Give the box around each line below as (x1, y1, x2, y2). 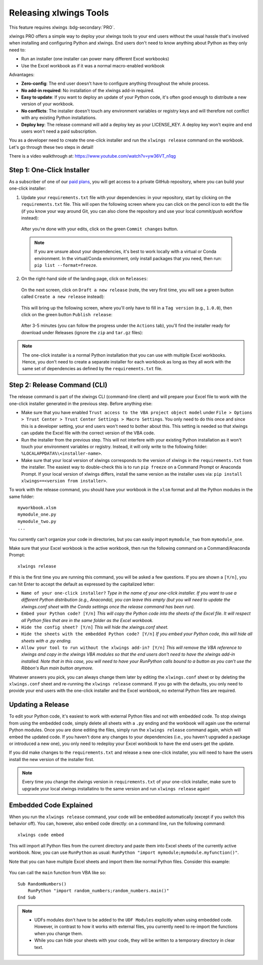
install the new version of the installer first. (9, 756, 94, 762)
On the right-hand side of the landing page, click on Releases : (21, 276, 148, 281)
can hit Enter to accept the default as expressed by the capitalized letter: (9, 581, 155, 587)
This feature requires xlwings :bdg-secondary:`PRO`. (9, 24, 115, 30)
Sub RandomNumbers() (18, 881, 67, 886)
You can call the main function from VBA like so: (9, 870, 107, 876)
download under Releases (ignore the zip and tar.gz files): (21, 329, 143, 335)
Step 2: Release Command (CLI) (9, 381, 108, 389)
